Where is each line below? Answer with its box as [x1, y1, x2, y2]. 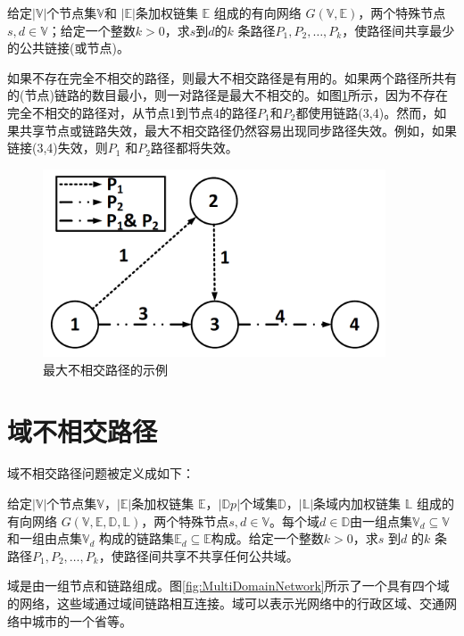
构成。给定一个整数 [211, 529, 324, 548]
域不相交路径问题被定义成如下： [7, 464, 195, 483]
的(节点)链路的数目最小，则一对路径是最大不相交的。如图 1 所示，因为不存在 [7, 86, 448, 104]
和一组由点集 [7, 529, 82, 548]
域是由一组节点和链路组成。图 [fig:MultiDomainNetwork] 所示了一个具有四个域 [7, 576, 450, 595]
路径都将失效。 [150, 138, 238, 157]
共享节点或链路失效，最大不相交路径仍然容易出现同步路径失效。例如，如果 [19, 120, 457, 139]
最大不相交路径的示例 [43, 359, 168, 378]
